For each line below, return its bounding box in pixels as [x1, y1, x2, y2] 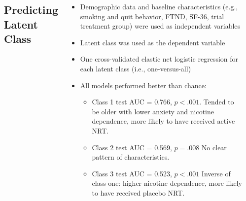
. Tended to [199, 97, 234, 107]
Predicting [4, 2, 58, 17]
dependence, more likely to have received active [92, 116, 235, 126]
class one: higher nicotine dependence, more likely [92, 178, 242, 188]
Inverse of [201, 168, 231, 178]
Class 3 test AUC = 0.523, [92, 168, 172, 178]
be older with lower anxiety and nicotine [92, 106, 214, 116]
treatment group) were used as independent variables [80, 21, 241, 31]
